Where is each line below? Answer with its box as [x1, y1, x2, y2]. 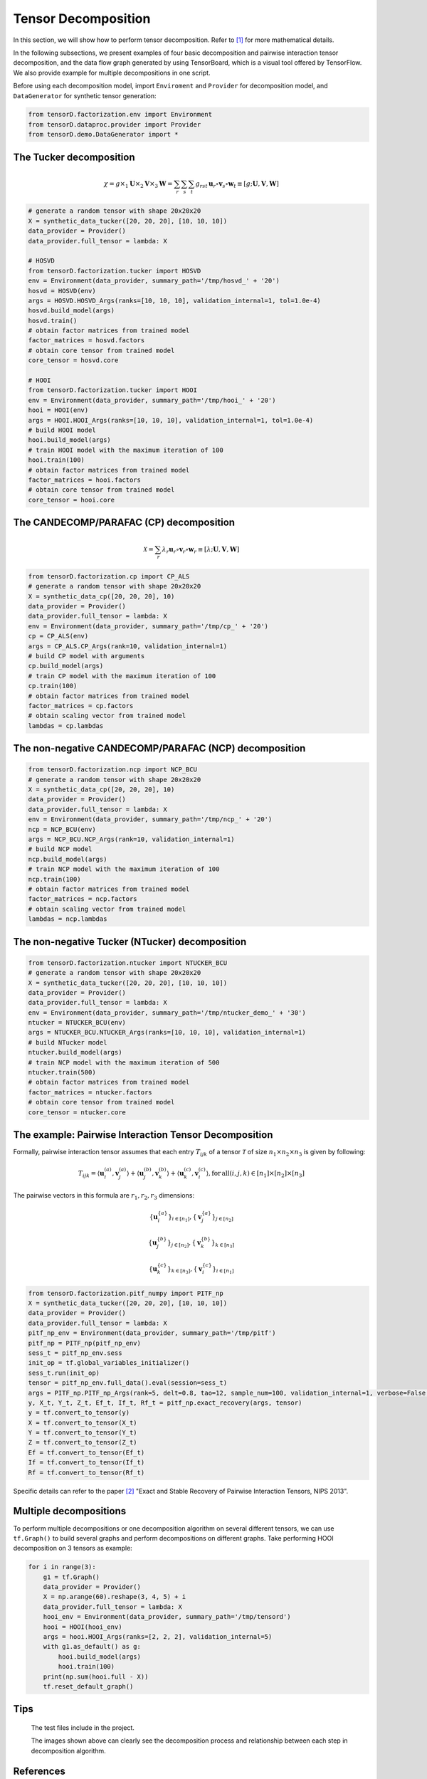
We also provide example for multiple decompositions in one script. [13, 68, 211, 77]
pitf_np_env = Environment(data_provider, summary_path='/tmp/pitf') [28, 1329, 276, 1337]
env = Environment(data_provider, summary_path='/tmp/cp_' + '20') [28, 622, 269, 630]
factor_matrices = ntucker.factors [28, 1088, 152, 1096]
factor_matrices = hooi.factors [28, 475, 142, 484]
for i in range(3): [28, 1563, 96, 1571]
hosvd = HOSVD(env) [28, 287, 96, 295]
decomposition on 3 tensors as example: [13, 1544, 133, 1553]
